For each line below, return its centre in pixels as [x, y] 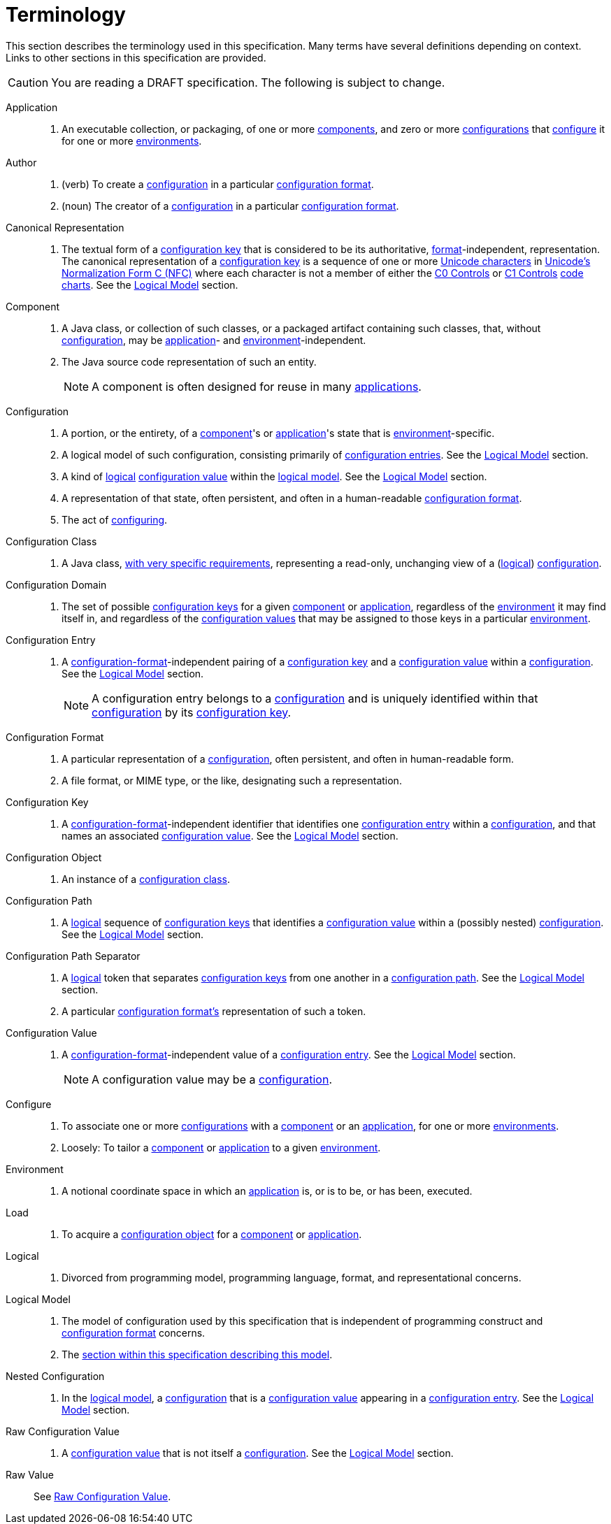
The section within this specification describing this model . [197, 1354]
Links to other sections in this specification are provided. [136, 57]
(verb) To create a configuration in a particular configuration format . [218, 184]
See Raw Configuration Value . [102, 1496]
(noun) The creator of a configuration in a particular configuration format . [230, 206]
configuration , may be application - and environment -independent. [214, 340]
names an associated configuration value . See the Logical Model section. [230, 835]
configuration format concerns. [134, 1332]
